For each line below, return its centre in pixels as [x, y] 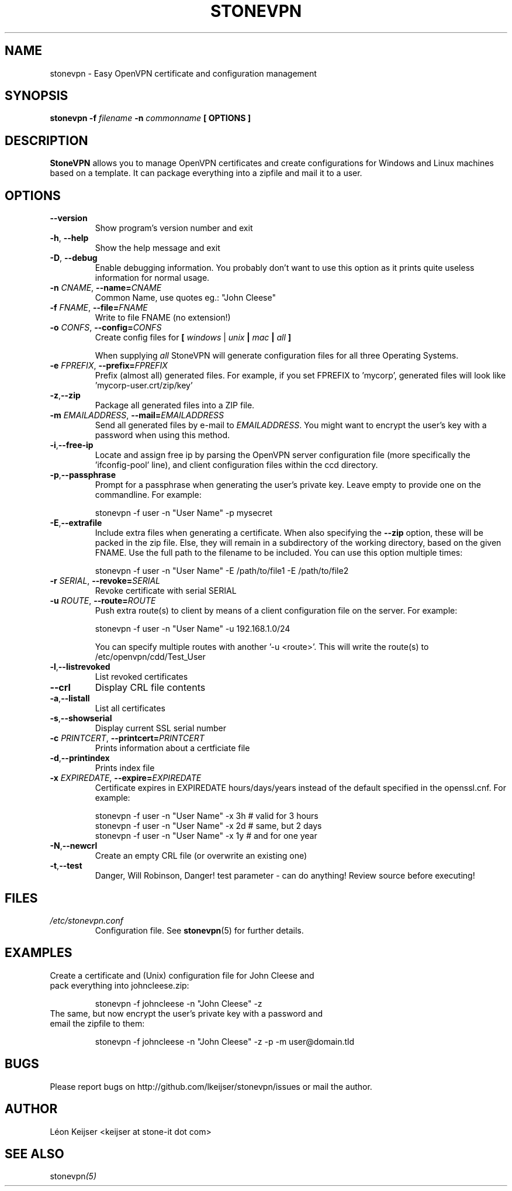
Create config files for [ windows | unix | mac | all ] [193, 338]
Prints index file [125, 768]
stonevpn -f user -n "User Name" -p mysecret [184, 513]
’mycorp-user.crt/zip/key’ [144, 385]
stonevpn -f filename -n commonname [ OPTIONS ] [151, 118]
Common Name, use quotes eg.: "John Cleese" [185, 298]
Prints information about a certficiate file [172, 748]
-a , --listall [70, 698]
